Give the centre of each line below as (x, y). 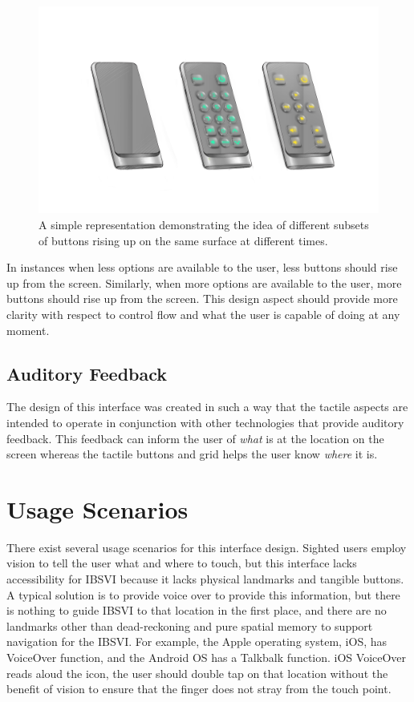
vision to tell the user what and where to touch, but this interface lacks (182, 563)
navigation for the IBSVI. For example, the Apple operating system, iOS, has (197, 641)
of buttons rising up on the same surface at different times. (183, 240)
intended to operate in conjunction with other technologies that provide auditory (205, 422)
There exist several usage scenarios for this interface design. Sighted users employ (207, 547)
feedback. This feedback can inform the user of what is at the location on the (195, 438)
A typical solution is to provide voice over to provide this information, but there (203, 594)
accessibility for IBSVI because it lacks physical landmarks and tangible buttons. (205, 579)
